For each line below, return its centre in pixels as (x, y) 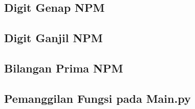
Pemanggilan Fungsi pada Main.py (97, 98)
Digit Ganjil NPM (53, 38)
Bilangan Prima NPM (64, 68)
